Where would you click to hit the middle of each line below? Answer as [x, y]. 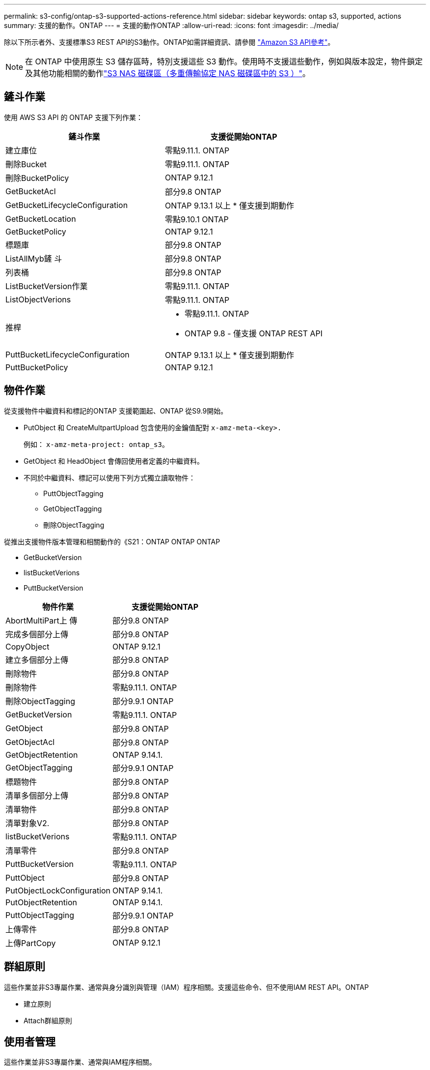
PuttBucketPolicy [37, 367]
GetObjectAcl [30, 742]
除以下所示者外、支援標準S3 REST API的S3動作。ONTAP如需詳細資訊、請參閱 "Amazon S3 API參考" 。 [169, 42]
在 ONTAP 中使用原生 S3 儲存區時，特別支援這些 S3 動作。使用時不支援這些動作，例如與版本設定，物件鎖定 [224, 61]
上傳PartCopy [31, 943]
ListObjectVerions [38, 299]
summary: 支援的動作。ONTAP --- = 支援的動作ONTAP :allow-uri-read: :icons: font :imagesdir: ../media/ [171, 25]
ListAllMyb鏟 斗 [34, 258]
